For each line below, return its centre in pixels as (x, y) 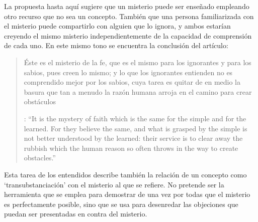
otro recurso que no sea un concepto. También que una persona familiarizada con (129, 16)
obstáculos (40, 101)
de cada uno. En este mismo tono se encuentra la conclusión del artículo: (116, 45)
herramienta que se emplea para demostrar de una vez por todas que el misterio (127, 194)
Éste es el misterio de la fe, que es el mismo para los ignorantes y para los (138, 62)
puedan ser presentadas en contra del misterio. (76, 214)
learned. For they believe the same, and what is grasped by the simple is (136, 128)
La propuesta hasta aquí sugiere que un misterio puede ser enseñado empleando (127, 6)
